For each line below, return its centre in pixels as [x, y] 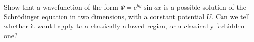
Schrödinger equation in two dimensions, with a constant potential [104, 16]
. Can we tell [231, 16]
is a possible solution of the [205, 7]
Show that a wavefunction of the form [61, 7]
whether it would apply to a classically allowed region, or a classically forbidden [124, 26]
